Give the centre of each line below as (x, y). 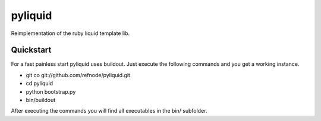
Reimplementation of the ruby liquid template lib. (70, 33)
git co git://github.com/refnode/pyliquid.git (78, 75)
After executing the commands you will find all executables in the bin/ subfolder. (109, 111)
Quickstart (31, 50)
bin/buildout (41, 100)
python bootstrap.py (51, 91)
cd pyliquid (40, 84)
